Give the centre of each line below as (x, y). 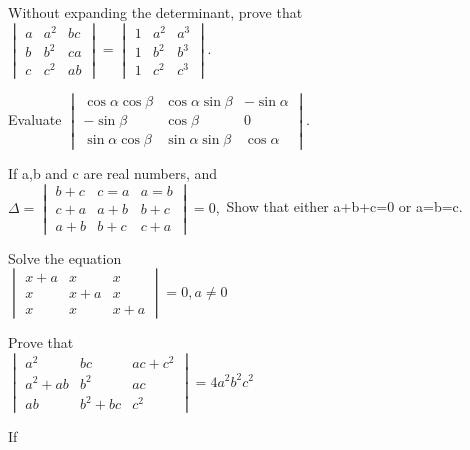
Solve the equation (65, 257)
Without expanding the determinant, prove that (155, 12)
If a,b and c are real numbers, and (113, 172)
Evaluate (35, 118)
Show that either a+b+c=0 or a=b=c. (344, 206)
